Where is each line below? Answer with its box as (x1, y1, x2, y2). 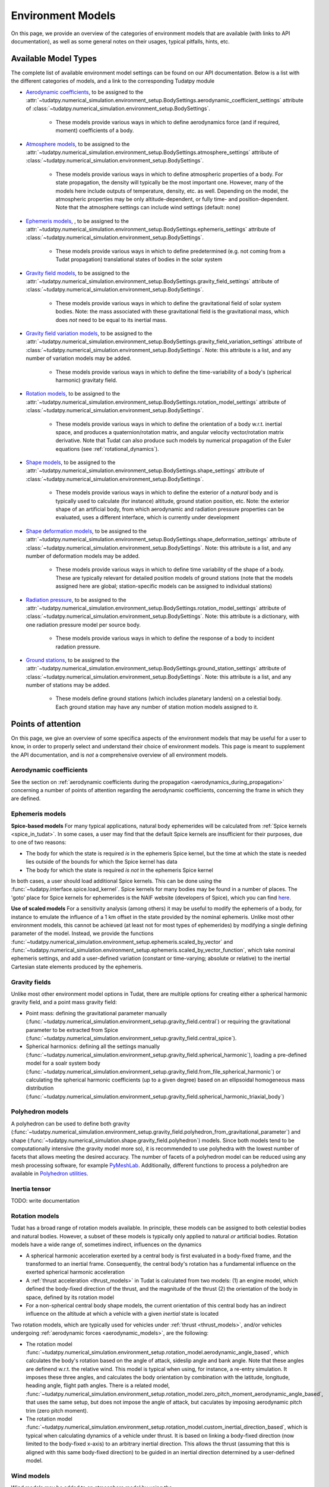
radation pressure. (55, 643, 101, 650)
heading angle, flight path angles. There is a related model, (26, 1382, 170, 1389)
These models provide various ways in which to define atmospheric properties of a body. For (55, 170, 283, 178)
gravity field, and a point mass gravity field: (11, 999, 117, 1006)
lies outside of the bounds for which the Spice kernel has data (26, 858, 178, 865)
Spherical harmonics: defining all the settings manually (26, 1043, 160, 1050)
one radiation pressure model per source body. (26, 621, 141, 628)
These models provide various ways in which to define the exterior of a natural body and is (55, 489, 279, 496)
